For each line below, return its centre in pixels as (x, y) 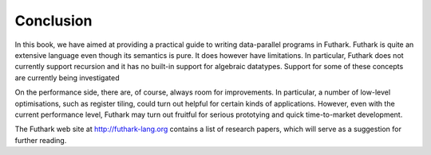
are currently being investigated (67, 77)
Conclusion (53, 21)
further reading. (41, 140)
